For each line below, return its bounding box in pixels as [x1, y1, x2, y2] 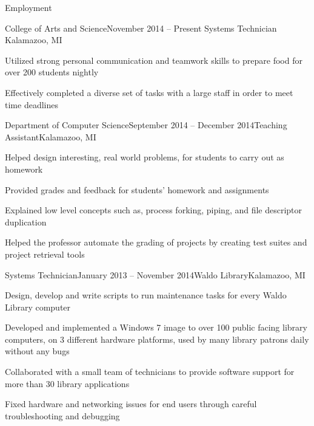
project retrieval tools [5, 247, 85, 260]
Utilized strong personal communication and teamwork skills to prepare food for [5, 53, 302, 66]
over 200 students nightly [5, 66, 99, 78]
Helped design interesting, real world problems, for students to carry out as [5, 151, 284, 163]
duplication [5, 215, 47, 228]
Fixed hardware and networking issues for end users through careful [5, 397, 257, 410]
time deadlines [5, 98, 58, 111]
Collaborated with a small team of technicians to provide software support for [5, 365, 295, 378]
